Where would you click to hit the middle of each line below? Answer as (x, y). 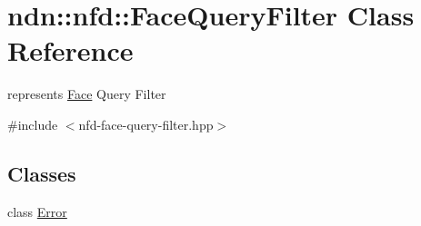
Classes (42, 173)
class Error (37, 211)
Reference (70, 50)
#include (33, 124)
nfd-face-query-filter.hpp (146, 124)
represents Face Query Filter (87, 94)
